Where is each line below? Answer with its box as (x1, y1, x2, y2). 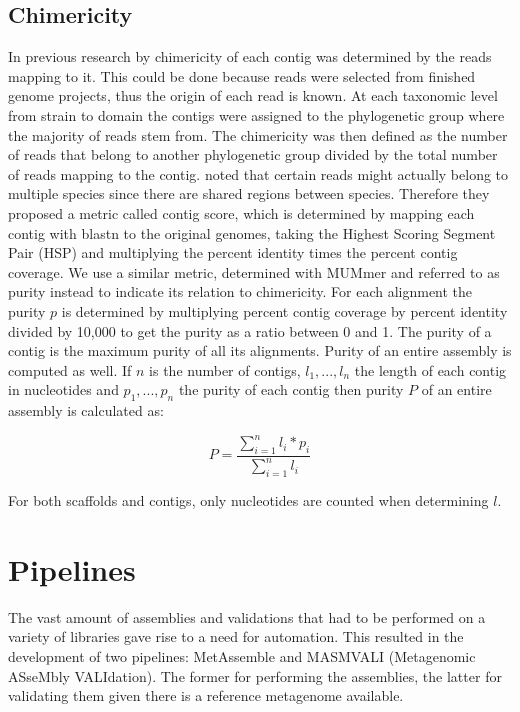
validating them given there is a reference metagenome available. (8, 685, 404, 706)
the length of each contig (354, 359, 507, 380)
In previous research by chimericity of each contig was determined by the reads (8, 46, 492, 67)
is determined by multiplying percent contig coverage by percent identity (61, 300, 508, 321)
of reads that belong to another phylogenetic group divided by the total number (8, 144, 498, 165)
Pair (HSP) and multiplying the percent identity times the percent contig (8, 242, 458, 263)
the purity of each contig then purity (178, 379, 404, 400)
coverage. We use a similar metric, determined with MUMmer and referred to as (8, 261, 500, 282)
